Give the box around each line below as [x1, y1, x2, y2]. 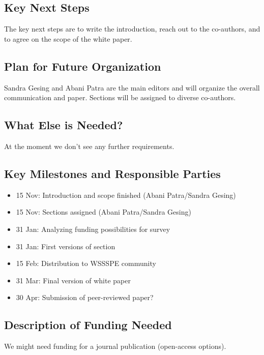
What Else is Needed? [4, 117, 123, 133]
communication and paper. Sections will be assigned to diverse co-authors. [4, 92, 236, 103]
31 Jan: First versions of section [16, 241, 115, 251]
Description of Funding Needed [4, 317, 172, 333]
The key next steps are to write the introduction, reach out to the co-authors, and [4, 23, 260, 34]
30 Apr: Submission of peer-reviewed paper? [16, 292, 154, 303]
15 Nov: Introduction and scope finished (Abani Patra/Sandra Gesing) [16, 189, 236, 200]
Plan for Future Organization [4, 58, 161, 74]
